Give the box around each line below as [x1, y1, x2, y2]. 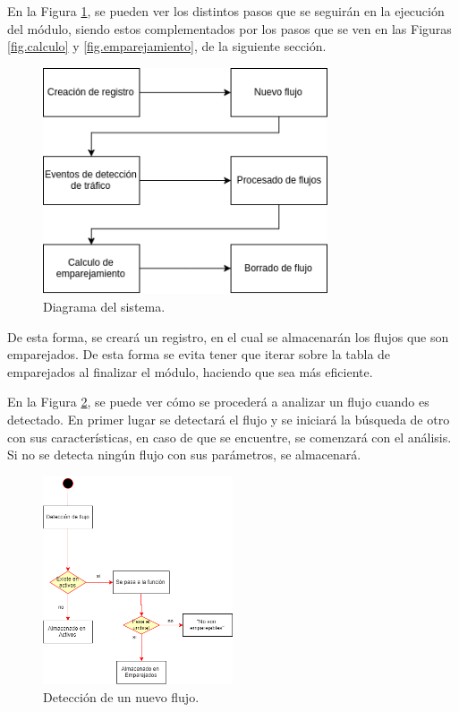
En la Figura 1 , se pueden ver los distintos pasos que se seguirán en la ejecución [7, 2, 445, 20]
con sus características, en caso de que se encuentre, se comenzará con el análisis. [7, 427, 452, 446]
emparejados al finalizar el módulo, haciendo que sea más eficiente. [7, 362, 373, 381]
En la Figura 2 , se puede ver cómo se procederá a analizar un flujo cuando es [7, 392, 429, 411]
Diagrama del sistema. [43, 296, 166, 315]
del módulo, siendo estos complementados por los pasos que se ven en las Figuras [7, 19, 452, 38]
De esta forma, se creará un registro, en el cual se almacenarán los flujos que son [7, 327, 449, 346]
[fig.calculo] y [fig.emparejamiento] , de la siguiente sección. [7, 37, 327, 56]
